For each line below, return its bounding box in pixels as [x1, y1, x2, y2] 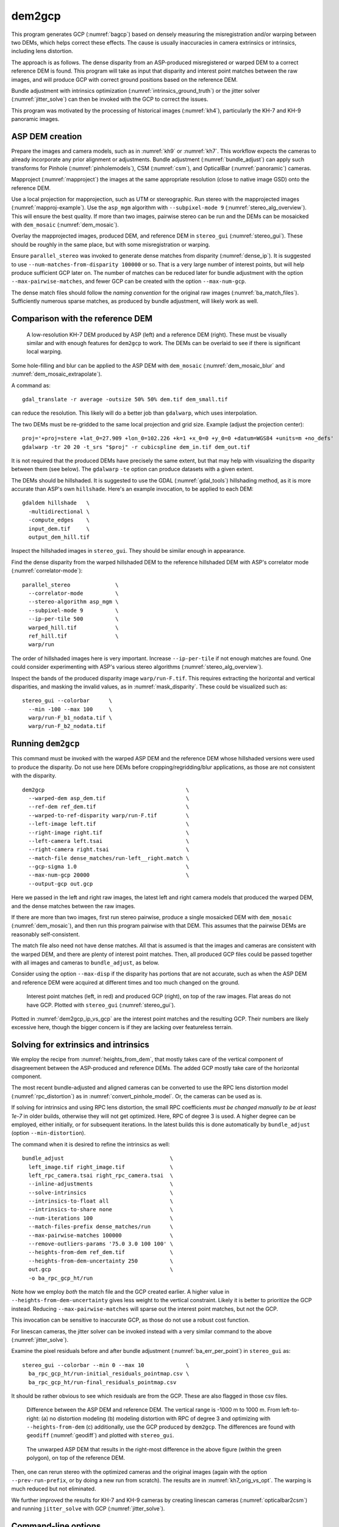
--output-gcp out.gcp [28, 880, 93, 887]
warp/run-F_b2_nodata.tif [28, 723, 106, 730]
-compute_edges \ [28, 517, 90, 523]
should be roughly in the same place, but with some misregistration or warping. [11, 241, 210, 248]
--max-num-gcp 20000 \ [28, 872, 190, 879]
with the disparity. [11, 772, 57, 779]
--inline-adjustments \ [28, 1181, 174, 1187]
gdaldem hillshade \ [22, 500, 90, 506]
